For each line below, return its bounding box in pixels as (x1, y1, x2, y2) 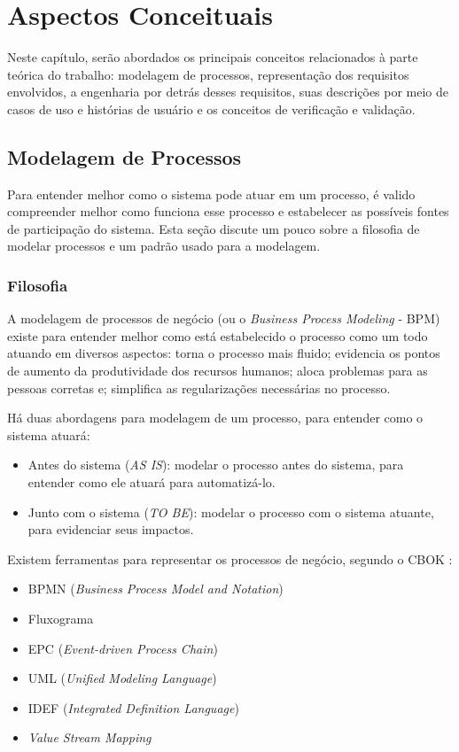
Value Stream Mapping (27, 728, 152, 747)
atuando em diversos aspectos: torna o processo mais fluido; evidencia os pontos (7, 344, 440, 362)
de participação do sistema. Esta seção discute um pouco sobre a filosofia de (7, 219, 420, 237)
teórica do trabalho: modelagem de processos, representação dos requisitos (7, 65, 409, 83)
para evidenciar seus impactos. (27, 520, 194, 539)
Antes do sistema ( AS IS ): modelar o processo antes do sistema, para (27, 455, 404, 474)
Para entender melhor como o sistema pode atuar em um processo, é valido (7, 184, 416, 203)
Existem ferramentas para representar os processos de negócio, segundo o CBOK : (7, 549, 453, 568)
